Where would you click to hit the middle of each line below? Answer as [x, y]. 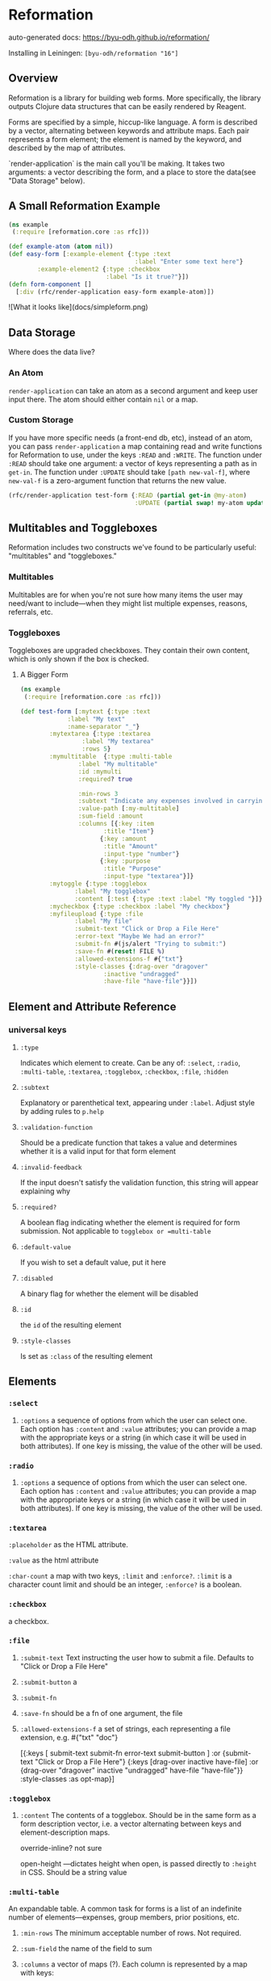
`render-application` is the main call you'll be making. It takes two [117, 163]
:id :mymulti [100, 772]
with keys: [37, 1973]
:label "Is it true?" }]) [148, 276]
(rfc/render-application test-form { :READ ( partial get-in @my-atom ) [128, 495]
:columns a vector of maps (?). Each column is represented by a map [133, 1964]
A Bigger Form [44, 675]
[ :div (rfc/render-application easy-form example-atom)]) [115, 292]
